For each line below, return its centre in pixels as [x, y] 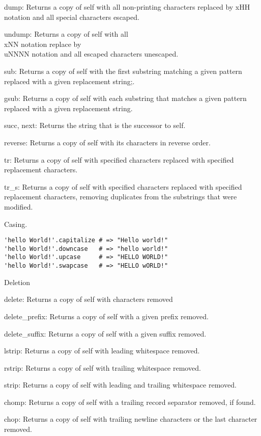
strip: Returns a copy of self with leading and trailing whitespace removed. [120, 385]
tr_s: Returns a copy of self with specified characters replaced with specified [123, 186]
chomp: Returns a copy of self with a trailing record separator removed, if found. [130, 402]
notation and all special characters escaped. [72, 17]
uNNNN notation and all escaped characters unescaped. [91, 54]
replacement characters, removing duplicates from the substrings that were [121, 197]
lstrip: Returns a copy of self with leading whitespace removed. [102, 351]
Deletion [17, 282]
